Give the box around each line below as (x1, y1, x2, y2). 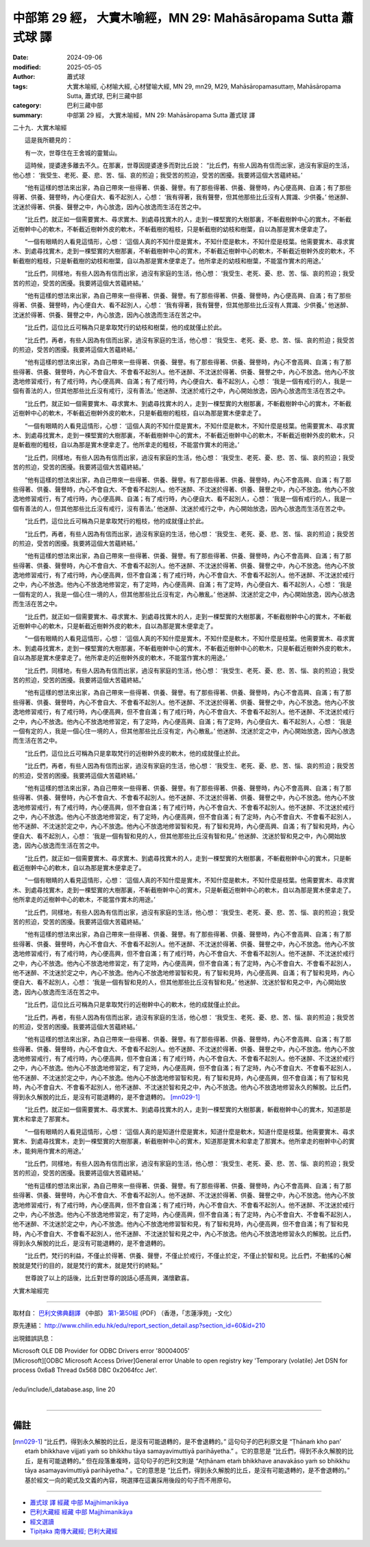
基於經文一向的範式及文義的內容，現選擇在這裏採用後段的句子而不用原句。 (25, 1476, 235, 1484)
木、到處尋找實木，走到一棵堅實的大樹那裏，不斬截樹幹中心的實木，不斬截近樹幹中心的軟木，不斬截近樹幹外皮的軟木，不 (12, 247, 355, 255)
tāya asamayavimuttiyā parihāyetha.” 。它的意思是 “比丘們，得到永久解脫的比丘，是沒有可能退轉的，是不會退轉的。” (25, 1466, 350, 1474)
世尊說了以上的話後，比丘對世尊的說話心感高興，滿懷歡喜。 (24, 1274, 193, 1282)
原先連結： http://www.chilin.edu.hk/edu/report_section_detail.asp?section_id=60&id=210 (12, 1321, 266, 1330)
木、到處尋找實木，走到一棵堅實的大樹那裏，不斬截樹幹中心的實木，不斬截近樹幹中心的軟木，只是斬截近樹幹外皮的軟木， (12, 644, 355, 652)
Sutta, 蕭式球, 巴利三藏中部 (66, 91, 143, 99)
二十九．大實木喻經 (12, 123, 67, 132)
